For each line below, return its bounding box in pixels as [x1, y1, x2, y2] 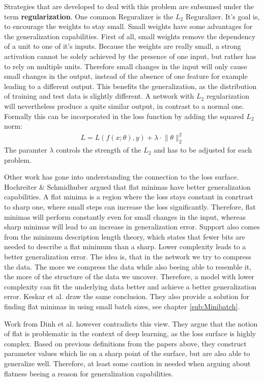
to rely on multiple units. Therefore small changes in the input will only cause [4, 61, 247, 71]
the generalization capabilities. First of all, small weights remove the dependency [4, 31, 256, 41]
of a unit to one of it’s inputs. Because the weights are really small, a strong [4, 41, 241, 51]
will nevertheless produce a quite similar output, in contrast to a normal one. [4, 100, 245, 111]
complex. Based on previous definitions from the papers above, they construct [4, 338, 247, 348]
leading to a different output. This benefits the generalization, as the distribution [4, 80, 257, 91]
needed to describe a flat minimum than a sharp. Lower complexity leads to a [4, 241, 246, 252]
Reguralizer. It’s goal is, [185, 11, 260, 21]
